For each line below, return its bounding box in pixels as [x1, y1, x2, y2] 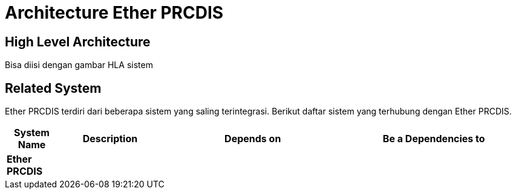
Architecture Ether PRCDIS [5, 2, 224, 23]
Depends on [224, 133, 281, 145]
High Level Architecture [5, 34, 151, 49]
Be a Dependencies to [382, 133, 485, 145]
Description [82, 133, 138, 145]
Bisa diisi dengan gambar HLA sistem [5, 60, 153, 70]
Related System [5, 80, 102, 96]
